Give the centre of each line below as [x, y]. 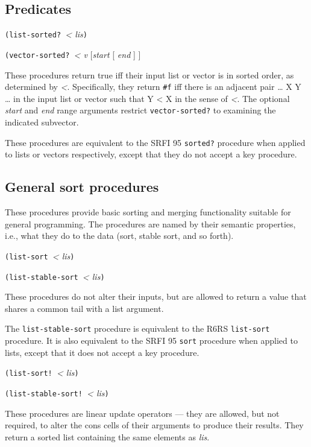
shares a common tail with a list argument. [84, 308]
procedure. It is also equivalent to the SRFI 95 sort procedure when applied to [151, 340]
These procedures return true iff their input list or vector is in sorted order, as [149, 74]
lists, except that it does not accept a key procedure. [102, 352]
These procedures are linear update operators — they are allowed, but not [142, 413]
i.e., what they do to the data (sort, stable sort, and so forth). [119, 236]
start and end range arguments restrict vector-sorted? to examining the [140, 110]
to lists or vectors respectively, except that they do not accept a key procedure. [151, 154]
